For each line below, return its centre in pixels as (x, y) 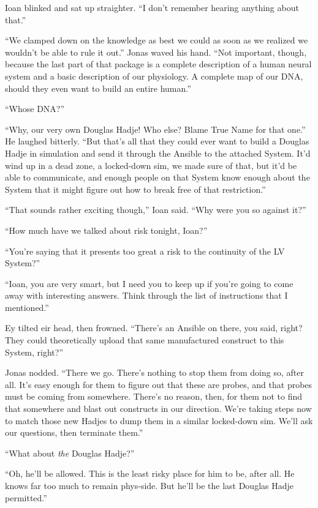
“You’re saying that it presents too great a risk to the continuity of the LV (145, 251)
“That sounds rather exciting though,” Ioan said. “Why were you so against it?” (156, 210)
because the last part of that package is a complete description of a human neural (158, 64)
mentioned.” (27, 307)
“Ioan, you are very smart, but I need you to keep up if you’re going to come (149, 283)
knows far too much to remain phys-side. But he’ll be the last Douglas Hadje (150, 485)
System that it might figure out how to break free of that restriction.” (135, 189)
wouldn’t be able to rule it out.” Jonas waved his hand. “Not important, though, (156, 52)
